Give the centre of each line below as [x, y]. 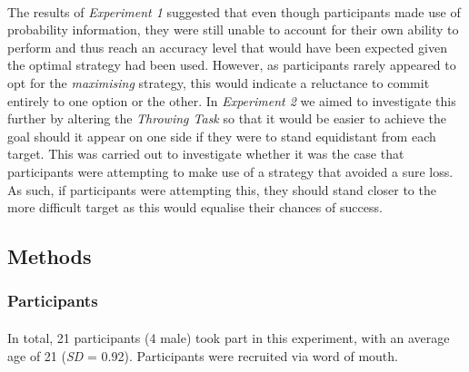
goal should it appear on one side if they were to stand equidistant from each [222, 136]
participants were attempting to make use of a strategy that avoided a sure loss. [230, 171]
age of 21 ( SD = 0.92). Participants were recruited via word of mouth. [203, 355]
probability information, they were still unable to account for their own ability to [233, 29]
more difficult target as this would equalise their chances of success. [195, 207]
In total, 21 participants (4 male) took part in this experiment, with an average [229, 337]
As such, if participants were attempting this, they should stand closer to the [222, 189]
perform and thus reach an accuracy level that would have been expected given [227, 47]
